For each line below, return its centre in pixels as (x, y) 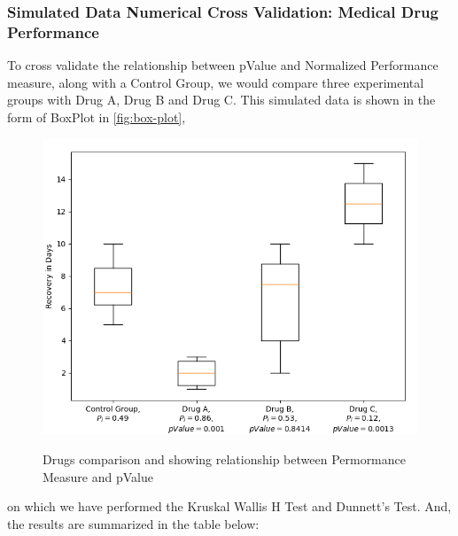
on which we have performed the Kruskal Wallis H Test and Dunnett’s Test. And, (229, 506)
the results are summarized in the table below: (133, 523)
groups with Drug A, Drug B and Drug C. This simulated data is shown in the (221, 100)
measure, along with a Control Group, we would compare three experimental (216, 82)
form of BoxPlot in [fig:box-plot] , (97, 117)
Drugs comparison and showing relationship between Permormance (225, 459)
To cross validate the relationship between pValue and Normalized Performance (223, 65)
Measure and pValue (98, 476)
